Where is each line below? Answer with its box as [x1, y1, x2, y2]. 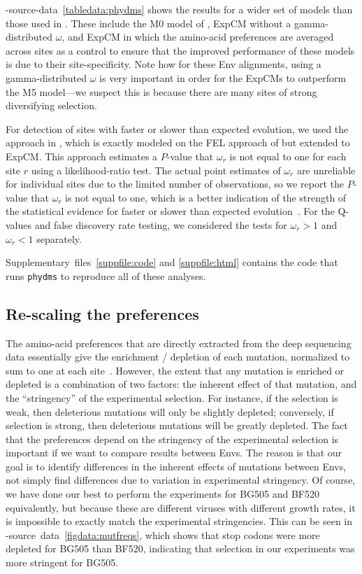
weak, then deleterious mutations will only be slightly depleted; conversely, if [6, 404, 334, 419]
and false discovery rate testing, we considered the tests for [34, 217, 287, 232]
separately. [36, 231, 82, 246]
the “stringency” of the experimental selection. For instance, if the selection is [6, 390, 338, 405]
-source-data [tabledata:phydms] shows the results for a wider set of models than [6, 2, 353, 16]
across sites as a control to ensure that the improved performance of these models [6, 43, 355, 57]
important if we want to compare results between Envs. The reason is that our [6, 445, 342, 460]
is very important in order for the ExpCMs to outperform [99, 70, 347, 85]
